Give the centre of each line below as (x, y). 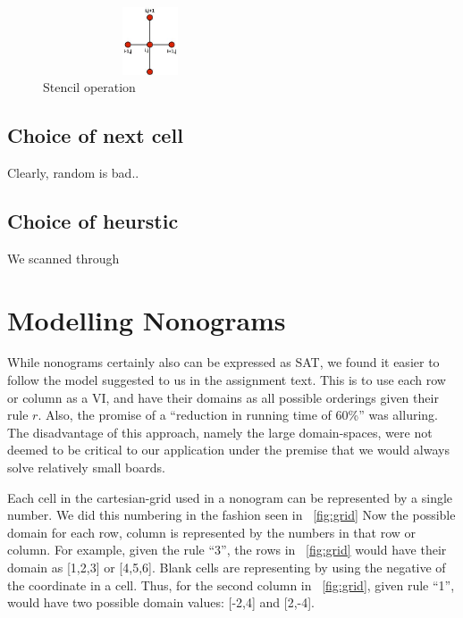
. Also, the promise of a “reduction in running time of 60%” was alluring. (238, 415)
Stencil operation (89, 87)
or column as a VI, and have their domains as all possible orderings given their (223, 397)
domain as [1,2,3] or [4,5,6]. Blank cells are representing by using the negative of (227, 568)
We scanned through (63, 258)
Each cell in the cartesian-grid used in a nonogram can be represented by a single (230, 497)
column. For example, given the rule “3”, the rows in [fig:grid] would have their (227, 550)
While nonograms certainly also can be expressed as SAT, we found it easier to (223, 362)
